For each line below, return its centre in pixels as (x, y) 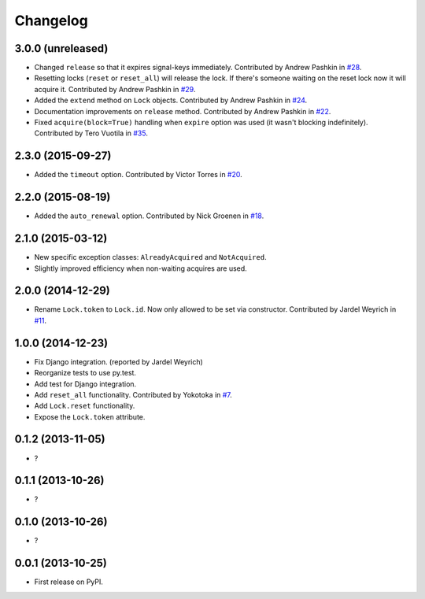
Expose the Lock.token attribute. (90, 416)
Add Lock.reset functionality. (85, 406)
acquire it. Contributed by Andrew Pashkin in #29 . (115, 89)
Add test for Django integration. (85, 384)
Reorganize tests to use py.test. (85, 373)
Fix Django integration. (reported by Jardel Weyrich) (119, 361)
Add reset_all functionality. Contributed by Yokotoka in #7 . (133, 394)
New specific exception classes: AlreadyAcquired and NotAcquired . (150, 257)
